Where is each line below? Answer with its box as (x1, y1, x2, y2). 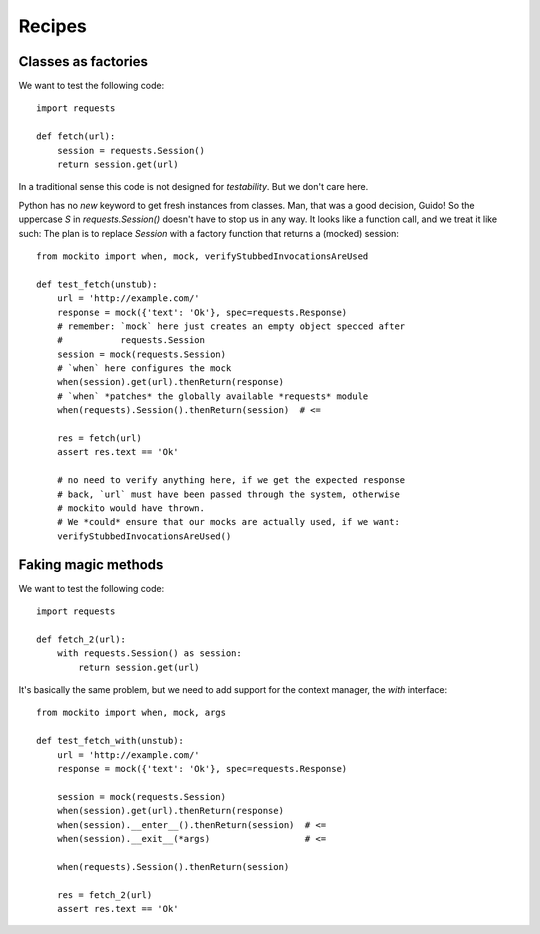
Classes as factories (18, 53, 149, 70)
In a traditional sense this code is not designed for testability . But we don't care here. (18, 181, 369, 193)
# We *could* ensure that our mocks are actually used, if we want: (56, 516, 400, 528)
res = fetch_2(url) (56, 889, 153, 900)
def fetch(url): (36, 131, 116, 142)
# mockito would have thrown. (56, 503, 205, 514)
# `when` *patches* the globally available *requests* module (56, 390, 369, 402)
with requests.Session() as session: (56, 648, 242, 659)
